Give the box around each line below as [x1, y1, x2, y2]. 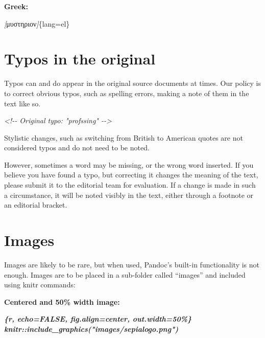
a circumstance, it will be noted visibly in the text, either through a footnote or [4, 189, 253, 200]
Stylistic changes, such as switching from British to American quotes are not [4, 132, 243, 143]
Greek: [4, 1, 29, 11]
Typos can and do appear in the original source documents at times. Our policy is [4, 78, 261, 88]
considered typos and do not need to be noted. [4, 142, 150, 153]
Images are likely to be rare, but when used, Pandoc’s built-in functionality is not [4, 259, 259, 269]
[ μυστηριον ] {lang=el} [4, 18, 70, 29]
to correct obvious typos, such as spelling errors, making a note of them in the [4, 87, 249, 98]
